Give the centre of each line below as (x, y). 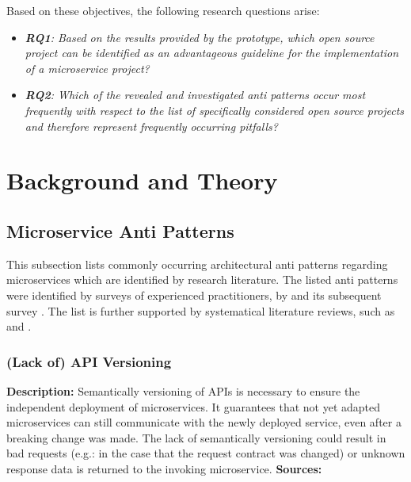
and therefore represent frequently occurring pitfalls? (151, 126)
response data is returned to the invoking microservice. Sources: (164, 468)
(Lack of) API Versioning (89, 361)
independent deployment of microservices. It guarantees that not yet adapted (194, 406)
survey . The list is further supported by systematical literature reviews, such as (201, 310)
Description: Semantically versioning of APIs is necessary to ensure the (183, 390)
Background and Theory (142, 180)
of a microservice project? (87, 68)
